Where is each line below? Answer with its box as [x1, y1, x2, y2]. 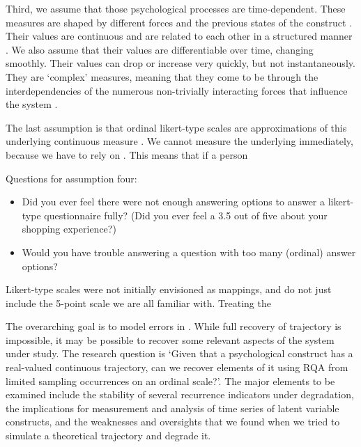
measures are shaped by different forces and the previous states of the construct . [6, 15, 353, 29]
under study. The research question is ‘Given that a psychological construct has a [6, 346, 353, 361]
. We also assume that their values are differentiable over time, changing [6, 42, 314, 56]
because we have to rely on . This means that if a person [6, 147, 248, 162]
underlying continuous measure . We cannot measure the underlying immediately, [6, 134, 353, 148]
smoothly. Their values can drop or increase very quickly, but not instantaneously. [6, 56, 355, 70]
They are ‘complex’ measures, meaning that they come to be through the [6, 69, 318, 84]
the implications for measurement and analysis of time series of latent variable [6, 400, 339, 415]
